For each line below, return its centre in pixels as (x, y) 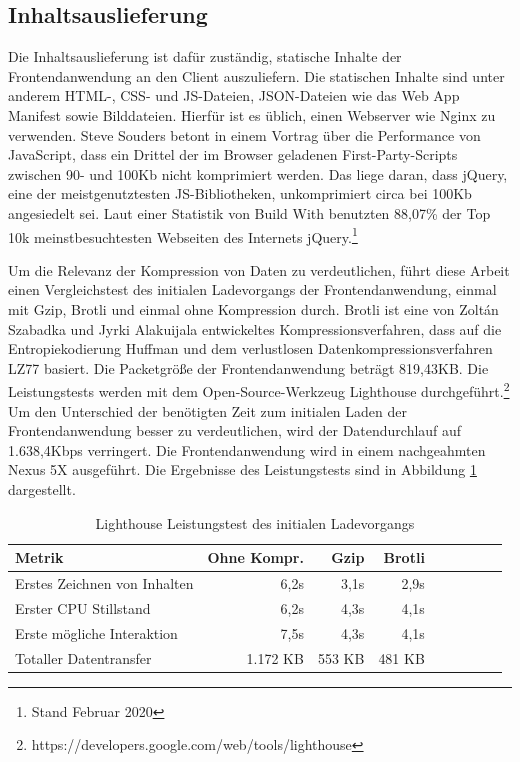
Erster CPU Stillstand (83, 607)
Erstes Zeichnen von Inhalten (104, 583)
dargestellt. (42, 488)
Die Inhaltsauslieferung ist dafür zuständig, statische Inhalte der (205, 56)
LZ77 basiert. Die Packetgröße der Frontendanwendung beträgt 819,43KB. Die (248, 367)
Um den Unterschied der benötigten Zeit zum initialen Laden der (207, 410)
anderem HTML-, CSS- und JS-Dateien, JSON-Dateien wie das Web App (234, 95)
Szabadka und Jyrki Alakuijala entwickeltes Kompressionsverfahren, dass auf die (255, 328)
